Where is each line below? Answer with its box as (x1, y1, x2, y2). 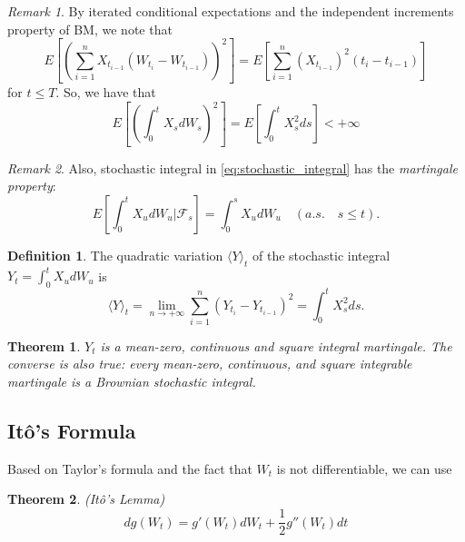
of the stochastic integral (252, 245, 391, 264)
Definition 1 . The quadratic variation (7, 245, 223, 264)
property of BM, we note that (7, 19, 173, 38)
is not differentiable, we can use (276, 458, 452, 478)
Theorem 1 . (7, 336, 81, 355)
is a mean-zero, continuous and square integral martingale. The (100, 336, 452, 355)
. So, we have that (55, 83, 156, 102)
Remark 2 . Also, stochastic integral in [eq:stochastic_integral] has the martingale (7, 158, 458, 177)
